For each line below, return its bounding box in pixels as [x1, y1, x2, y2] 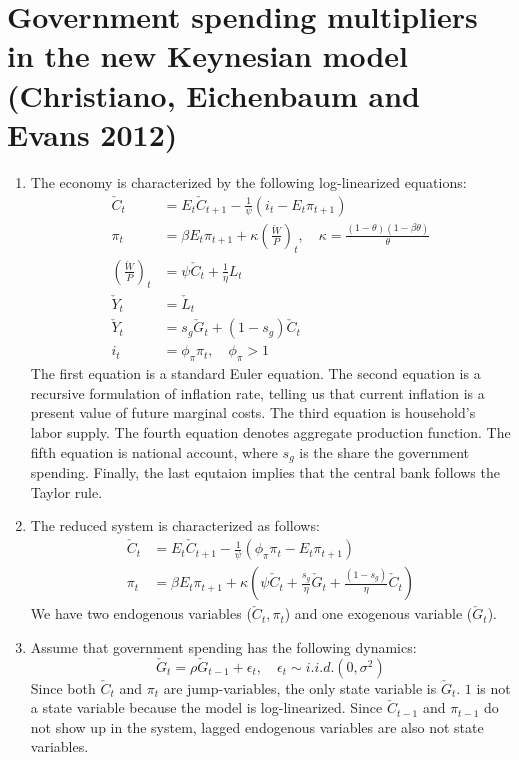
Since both [30, 677, 96, 698]
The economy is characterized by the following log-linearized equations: [30, 171, 467, 192]
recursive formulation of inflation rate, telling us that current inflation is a [30, 382, 485, 403]
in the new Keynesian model [7, 35, 409, 76]
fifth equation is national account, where [30, 441, 278, 462]
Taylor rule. [30, 481, 103, 502]
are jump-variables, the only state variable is [163, 677, 437, 698]
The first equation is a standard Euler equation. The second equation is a [30, 363, 481, 384]
